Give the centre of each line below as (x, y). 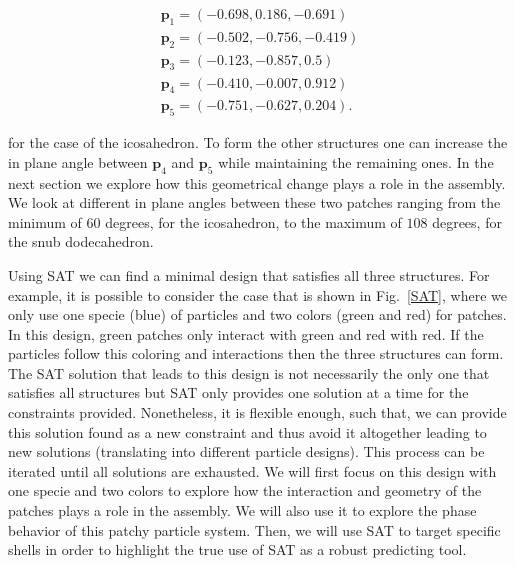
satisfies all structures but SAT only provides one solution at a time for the (238, 392)
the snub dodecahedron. (81, 241)
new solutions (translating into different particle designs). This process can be (246, 451)
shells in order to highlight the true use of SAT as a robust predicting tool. (237, 549)
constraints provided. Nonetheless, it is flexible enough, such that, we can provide (257, 412)
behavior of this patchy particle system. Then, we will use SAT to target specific (254, 529)
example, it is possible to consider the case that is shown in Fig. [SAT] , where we (257, 294)
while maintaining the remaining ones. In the (356, 161)
